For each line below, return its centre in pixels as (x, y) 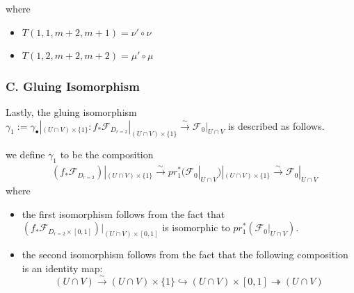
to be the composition (107, 154)
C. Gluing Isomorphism (73, 86)
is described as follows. (276, 125)
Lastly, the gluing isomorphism (71, 112)
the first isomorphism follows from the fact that (123, 214)
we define (25, 154)
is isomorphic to (196, 227)
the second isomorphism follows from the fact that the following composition (185, 254)
